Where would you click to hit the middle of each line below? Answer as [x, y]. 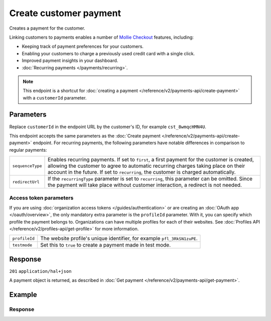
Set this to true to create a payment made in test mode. [106, 245]
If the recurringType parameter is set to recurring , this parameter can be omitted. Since [150, 179]
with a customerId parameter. [55, 97]
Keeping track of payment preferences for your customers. [83, 46]
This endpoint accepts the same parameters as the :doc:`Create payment [85, 136]
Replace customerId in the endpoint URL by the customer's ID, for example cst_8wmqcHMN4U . [108, 127]
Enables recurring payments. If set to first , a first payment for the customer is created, [151, 160]
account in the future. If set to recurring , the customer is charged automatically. [142, 172]
